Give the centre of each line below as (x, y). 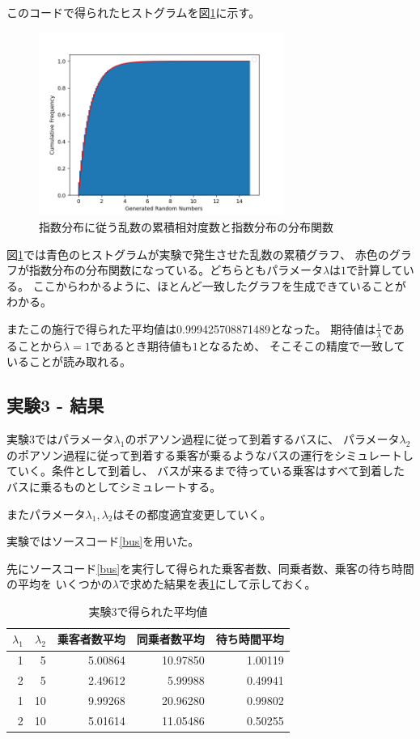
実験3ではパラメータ (60, 439)
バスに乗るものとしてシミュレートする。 (114, 486)
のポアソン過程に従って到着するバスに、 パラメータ (262, 439)
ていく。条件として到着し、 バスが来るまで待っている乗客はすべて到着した (206, 471)
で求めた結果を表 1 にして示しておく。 (217, 584)
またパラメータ (46, 514)
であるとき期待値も (141, 345)
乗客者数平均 (91, 639)
